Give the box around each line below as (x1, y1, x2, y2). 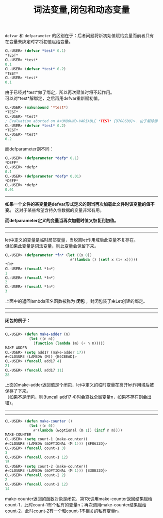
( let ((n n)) (29, 336, 55, 341)
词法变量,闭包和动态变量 (33, 4, 130, 16)
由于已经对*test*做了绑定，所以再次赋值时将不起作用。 (5, 89, 115, 95)
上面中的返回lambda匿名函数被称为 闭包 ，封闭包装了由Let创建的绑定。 (5, 298, 148, 304)
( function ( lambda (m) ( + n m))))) (33, 340, 105, 346)
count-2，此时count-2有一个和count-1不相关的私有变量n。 (5, 508, 122, 514)
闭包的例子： (5, 318, 31, 324)
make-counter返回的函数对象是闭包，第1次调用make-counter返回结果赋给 (5, 496, 153, 502)
